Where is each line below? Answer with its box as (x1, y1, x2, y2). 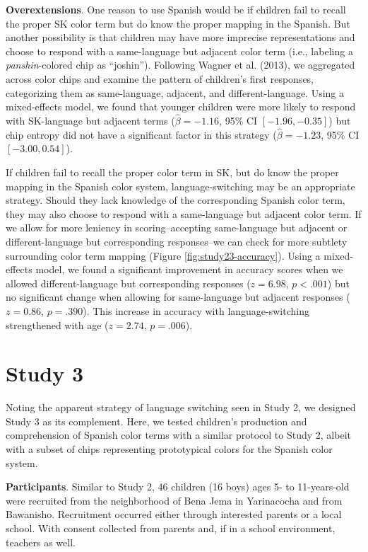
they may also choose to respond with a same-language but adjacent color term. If (6, 206, 362, 221)
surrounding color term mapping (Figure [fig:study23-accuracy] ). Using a (6, 248, 321, 263)
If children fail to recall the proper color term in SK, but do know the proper (6, 164, 339, 179)
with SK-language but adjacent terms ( (6, 113, 175, 127)
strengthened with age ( (6, 317, 109, 332)
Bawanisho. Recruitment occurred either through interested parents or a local (6, 507, 342, 522)
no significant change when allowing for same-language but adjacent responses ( (6, 289, 350, 304)
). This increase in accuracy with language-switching (83, 303, 309, 318)
